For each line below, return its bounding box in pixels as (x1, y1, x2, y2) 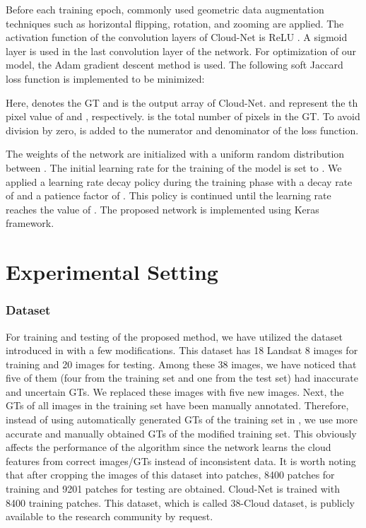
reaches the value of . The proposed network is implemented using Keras (6, 201, 319, 216)
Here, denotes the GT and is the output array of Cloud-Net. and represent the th (6, 95, 358, 110)
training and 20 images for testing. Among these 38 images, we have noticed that (6, 356, 357, 371)
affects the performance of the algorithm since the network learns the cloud (6, 440, 331, 454)
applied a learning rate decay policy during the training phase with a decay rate (6, 174, 353, 189)
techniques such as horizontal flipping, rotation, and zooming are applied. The (6, 16, 344, 30)
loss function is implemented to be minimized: (6, 71, 205, 86)
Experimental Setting (6, 257, 218, 286)
